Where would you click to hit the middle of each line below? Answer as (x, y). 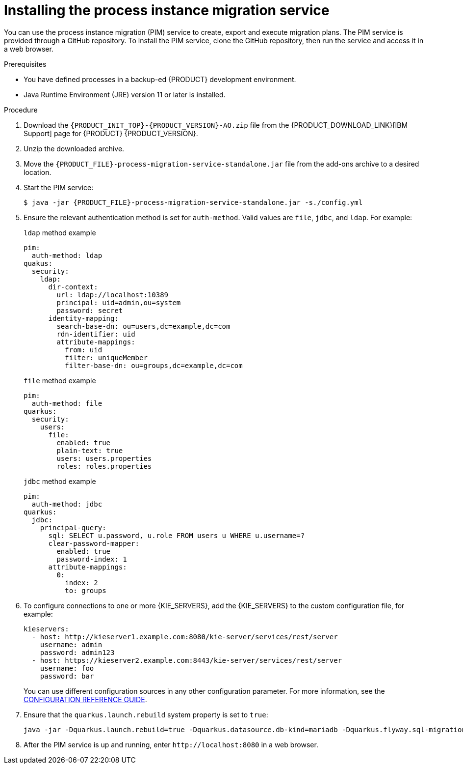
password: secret (90, 310)
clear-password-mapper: (94, 543)
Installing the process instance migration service (167, 10)
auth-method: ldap (67, 255)
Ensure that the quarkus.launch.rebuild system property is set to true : (146, 714)
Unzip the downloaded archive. (74, 148)
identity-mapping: (83, 318)
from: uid (84, 350)
